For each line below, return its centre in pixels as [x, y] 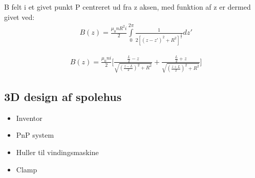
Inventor [29, 118]
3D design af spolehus [63, 97]
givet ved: [19, 17]
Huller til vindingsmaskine [57, 152]
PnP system [35, 135]
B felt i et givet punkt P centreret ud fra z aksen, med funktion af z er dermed [128, 7]
